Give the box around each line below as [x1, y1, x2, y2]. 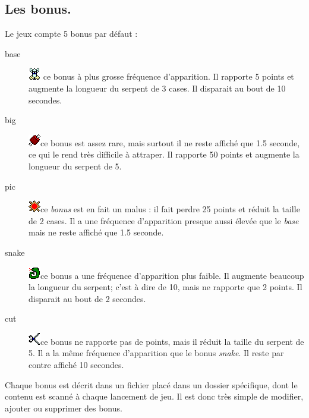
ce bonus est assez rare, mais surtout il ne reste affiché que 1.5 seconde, [40, 136, 300, 149]
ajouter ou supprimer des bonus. [5, 401, 122, 414]
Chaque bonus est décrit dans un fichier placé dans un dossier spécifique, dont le [5, 378, 298, 391]
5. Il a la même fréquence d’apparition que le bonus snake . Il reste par [29, 347, 284, 359]
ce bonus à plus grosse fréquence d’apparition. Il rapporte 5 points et [43, 70, 294, 83]
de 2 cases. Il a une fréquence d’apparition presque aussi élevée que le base [29, 214, 299, 227]
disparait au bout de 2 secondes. [29, 292, 146, 304]
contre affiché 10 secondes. [29, 359, 124, 371]
